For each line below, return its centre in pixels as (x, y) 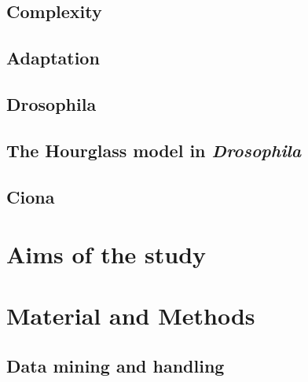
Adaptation (53, 58)
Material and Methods (131, 316)
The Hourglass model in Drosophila (154, 150)
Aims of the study (106, 254)
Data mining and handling (115, 366)
